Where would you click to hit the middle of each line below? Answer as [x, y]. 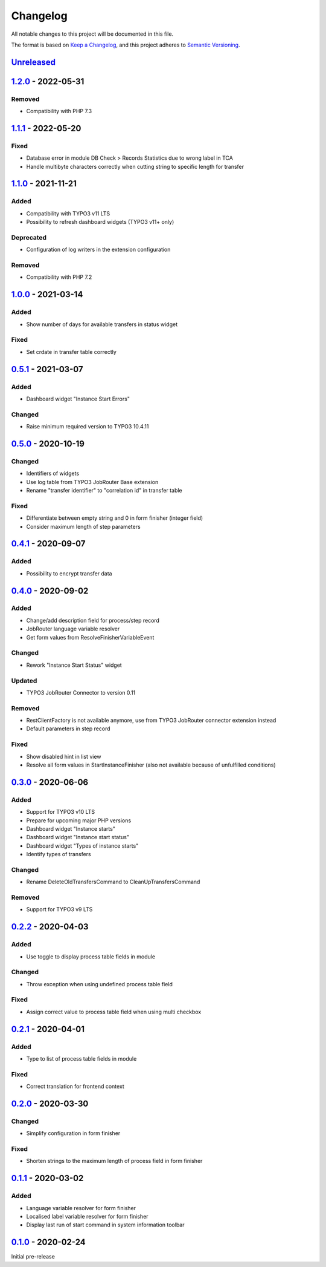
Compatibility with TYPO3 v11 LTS [68, 213]
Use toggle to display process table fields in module [91, 957]
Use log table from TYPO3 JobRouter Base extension [92, 482]
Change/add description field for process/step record [93, 620]
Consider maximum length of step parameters [84, 526]
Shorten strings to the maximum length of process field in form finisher [114, 1161]
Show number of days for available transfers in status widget [102, 324]
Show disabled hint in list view [64, 756]
